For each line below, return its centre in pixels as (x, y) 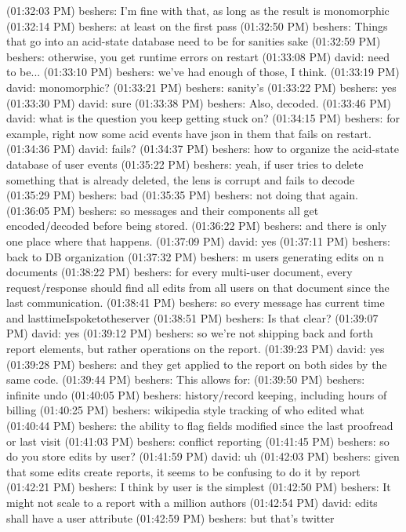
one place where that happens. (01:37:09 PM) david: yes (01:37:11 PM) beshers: (199, 240)
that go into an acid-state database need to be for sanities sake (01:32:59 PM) (194, 41)
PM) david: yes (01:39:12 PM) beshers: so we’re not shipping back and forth (190, 333)
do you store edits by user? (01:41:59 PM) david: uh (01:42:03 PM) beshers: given (203, 456)
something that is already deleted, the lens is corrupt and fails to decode (181, 179)
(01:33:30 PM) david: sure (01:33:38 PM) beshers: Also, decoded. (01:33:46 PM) (199, 102)
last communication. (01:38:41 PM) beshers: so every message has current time (196, 302)
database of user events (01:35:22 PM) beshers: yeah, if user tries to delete (185, 164)
